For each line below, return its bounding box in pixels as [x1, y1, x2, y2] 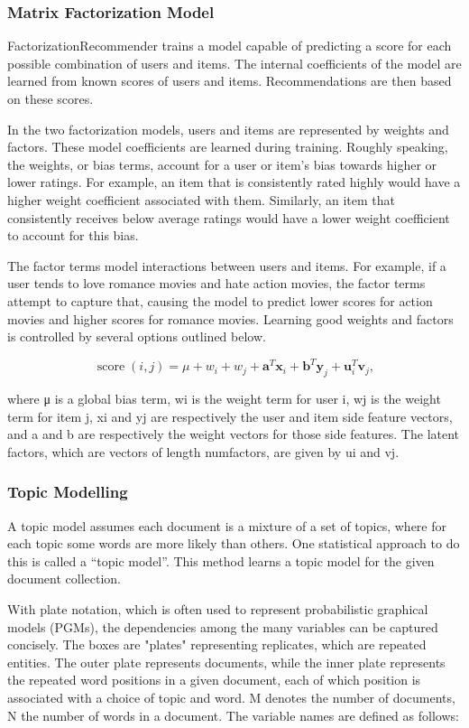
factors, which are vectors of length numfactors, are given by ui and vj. [7, 442, 400, 461]
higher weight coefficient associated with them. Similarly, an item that [7, 190, 395, 209]
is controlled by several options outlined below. [7, 327, 266, 346]
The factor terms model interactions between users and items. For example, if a [7, 256, 446, 275]
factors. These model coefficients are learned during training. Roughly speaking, [7, 137, 448, 156]
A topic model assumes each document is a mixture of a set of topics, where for [7, 516, 447, 535]
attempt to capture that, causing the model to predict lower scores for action [7, 291, 433, 310]
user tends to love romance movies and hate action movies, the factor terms [7, 274, 426, 293]
